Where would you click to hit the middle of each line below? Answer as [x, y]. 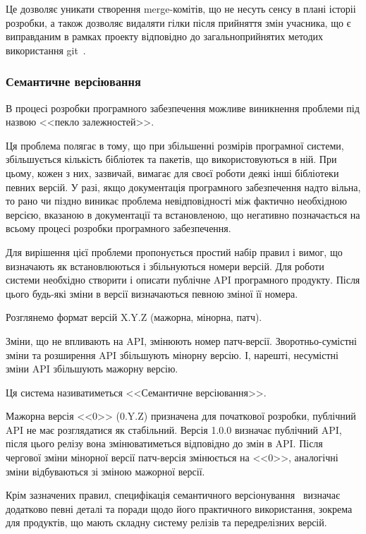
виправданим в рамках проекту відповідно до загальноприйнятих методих [165, 36]
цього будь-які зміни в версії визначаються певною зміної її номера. [152, 293]
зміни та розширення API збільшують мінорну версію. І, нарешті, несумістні [172, 354]
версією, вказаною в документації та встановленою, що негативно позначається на [183, 214]
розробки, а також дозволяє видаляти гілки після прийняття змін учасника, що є [178, 22]
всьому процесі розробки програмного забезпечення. [118, 228]
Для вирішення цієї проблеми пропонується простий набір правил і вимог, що [174, 251]
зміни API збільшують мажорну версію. [92, 369]
